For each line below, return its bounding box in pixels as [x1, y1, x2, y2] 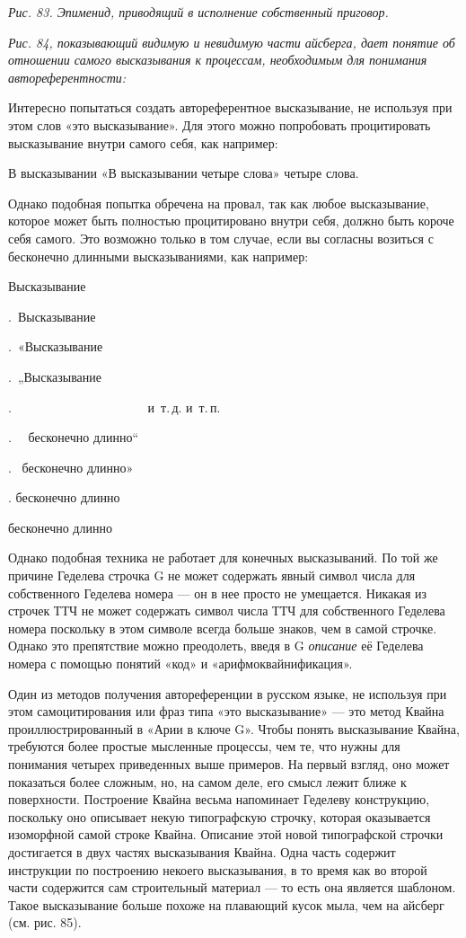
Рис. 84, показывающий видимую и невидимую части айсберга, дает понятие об [8, 32, 455, 51]
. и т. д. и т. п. [8, 397, 221, 416]
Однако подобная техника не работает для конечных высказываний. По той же [8, 548, 438, 567]
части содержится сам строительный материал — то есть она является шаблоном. [8, 878, 456, 897]
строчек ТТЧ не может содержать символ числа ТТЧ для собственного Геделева [8, 601, 445, 620]
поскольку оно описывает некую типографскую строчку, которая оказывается [8, 807, 431, 826]
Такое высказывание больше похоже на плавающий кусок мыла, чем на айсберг [8, 895, 444, 914]
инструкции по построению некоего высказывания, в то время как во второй [8, 860, 427, 879]
